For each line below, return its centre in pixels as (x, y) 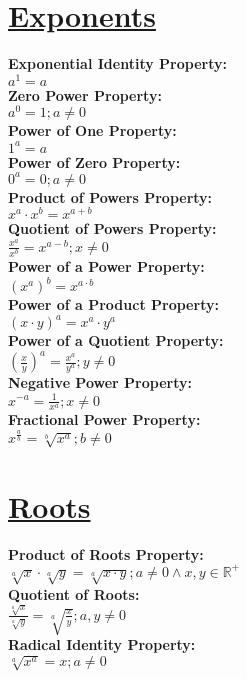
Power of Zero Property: (94, 161)
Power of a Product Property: (113, 304)
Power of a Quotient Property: (116, 340)
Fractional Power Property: (104, 419)
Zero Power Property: (85, 94)
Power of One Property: (92, 130)
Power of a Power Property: (106, 266)
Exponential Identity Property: (117, 63)
